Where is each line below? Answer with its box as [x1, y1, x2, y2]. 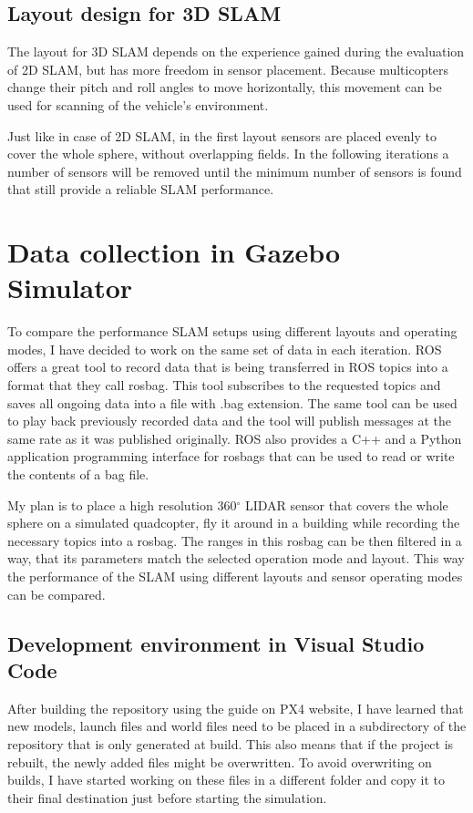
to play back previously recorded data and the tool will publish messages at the [7, 411, 452, 430]
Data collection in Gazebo [7, 233, 341, 271]
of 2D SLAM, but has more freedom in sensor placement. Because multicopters [7, 59, 449, 78]
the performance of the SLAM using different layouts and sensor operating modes [7, 566, 463, 585]
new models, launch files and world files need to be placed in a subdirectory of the [7, 716, 467, 736]
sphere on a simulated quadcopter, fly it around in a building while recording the [7, 513, 460, 532]
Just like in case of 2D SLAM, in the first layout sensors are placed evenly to [7, 126, 437, 145]
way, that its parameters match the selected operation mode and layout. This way [7, 549, 465, 568]
